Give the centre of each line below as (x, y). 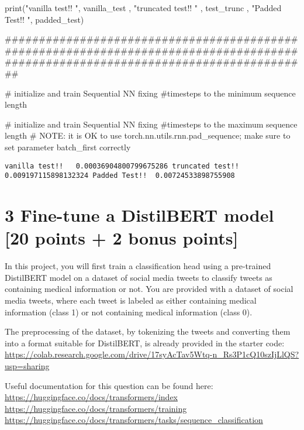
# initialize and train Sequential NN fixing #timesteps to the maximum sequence (151, 124)
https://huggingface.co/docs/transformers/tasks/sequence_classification (134, 420)
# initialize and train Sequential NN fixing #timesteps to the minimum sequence (150, 93)
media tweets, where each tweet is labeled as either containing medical (131, 300)
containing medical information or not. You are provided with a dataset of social (149, 289)
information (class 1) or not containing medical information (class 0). (129, 312)
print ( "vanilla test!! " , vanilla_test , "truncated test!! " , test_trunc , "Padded (143, 8)
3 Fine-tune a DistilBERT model (139, 215)
